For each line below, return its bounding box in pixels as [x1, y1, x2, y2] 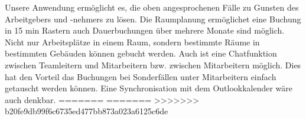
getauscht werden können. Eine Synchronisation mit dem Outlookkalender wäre [5, 82, 293, 94]
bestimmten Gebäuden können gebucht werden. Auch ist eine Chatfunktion [5, 47, 277, 59]
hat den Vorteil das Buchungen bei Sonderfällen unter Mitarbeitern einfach [5, 70, 276, 82]
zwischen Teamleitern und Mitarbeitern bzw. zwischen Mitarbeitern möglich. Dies [5, 58, 301, 71]
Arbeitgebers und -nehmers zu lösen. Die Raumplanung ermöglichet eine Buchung [5, 12, 301, 25]
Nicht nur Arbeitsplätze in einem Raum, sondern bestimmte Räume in [5, 35, 260, 48]
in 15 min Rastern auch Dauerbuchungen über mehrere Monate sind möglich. [5, 24, 285, 37]
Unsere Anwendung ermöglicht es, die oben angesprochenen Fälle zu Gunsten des [5, 1, 299, 13]
